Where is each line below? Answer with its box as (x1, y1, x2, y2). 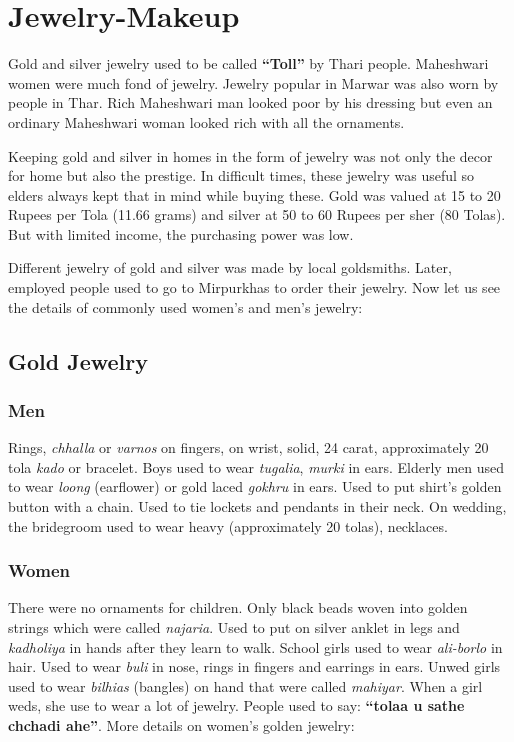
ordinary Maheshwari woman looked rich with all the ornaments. (8, 111, 405, 132)
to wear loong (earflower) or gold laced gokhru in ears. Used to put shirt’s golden (8, 476, 502, 497)
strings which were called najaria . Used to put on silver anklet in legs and (8, 617, 460, 638)
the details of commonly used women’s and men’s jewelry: (8, 296, 363, 317)
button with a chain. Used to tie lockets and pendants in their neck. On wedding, (8, 496, 507, 517)
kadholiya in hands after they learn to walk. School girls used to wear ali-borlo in (8, 636, 503, 657)
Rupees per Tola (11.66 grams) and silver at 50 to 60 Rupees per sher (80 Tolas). (8, 204, 506, 225)
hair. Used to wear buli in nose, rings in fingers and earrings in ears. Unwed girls (8, 656, 501, 677)
